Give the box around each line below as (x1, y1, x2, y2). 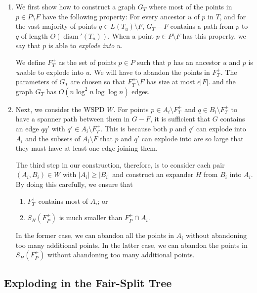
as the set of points (58, 57, 116, 67)
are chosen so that (70, 76, 126, 87)
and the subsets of (25, 133, 81, 143)
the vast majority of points (15, 21, 97, 31)
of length (21, 30, 48, 41)
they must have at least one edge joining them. (15, 143, 158, 153)
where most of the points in (148, 1, 232, 11)
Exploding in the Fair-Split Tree (4, 275, 172, 290)
